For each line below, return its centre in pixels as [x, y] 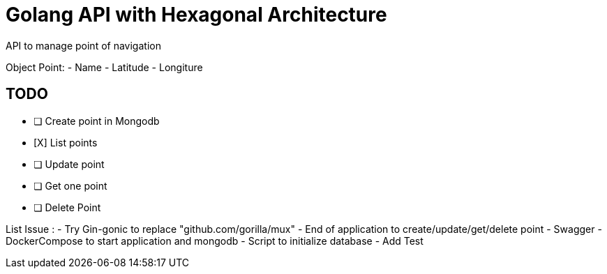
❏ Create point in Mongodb [97, 121]
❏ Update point [69, 164]
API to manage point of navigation [83, 45]
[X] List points [66, 142]
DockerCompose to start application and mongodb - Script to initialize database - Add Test [215, 241]
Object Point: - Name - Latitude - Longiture [104, 67]
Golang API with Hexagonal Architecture [196, 15]
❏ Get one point [70, 185]
